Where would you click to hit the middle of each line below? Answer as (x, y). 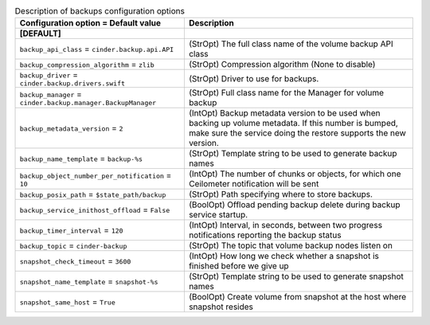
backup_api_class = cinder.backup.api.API (97, 49)
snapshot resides (221, 307)
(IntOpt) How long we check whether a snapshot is (284, 256)
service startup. (218, 215)
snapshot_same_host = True (67, 302)
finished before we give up (239, 266)
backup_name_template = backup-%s (81, 159)
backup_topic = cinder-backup (73, 245)
